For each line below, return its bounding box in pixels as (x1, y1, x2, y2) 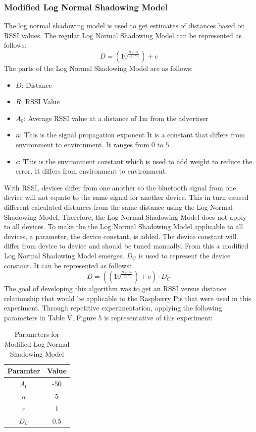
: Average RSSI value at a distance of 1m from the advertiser (23, 113, 208, 123)
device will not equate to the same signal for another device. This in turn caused (4, 192, 249, 202)
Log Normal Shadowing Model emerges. (4, 250, 125, 260)
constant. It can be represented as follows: (4, 260, 132, 270)
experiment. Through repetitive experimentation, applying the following (4, 303, 222, 313)
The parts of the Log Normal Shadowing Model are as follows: (4, 63, 193, 73)
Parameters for (14, 329, 60, 339)
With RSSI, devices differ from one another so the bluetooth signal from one (4, 182, 236, 192)
